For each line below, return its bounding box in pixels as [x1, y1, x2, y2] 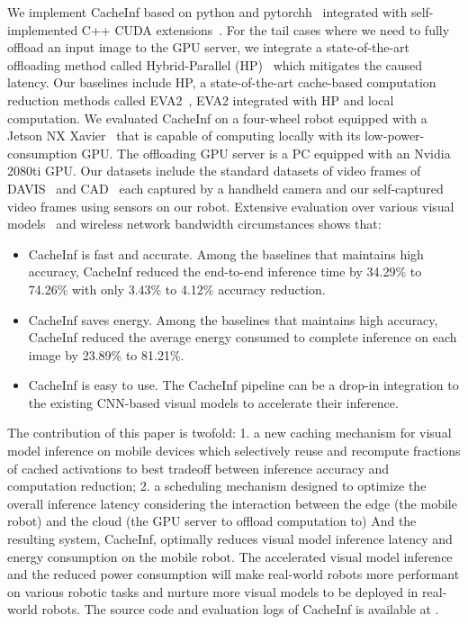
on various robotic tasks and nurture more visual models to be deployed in [7, 582, 418, 601]
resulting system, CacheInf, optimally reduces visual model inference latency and [7, 529, 453, 548]
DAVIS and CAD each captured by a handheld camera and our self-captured [7, 178, 444, 197]
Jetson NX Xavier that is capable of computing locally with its [7, 126, 361, 145]
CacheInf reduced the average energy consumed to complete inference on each [28, 328, 457, 347]
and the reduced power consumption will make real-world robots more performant [7, 565, 460, 583]
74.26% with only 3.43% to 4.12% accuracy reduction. [28, 279, 326, 298]
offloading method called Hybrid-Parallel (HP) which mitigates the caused [7, 55, 423, 74]
